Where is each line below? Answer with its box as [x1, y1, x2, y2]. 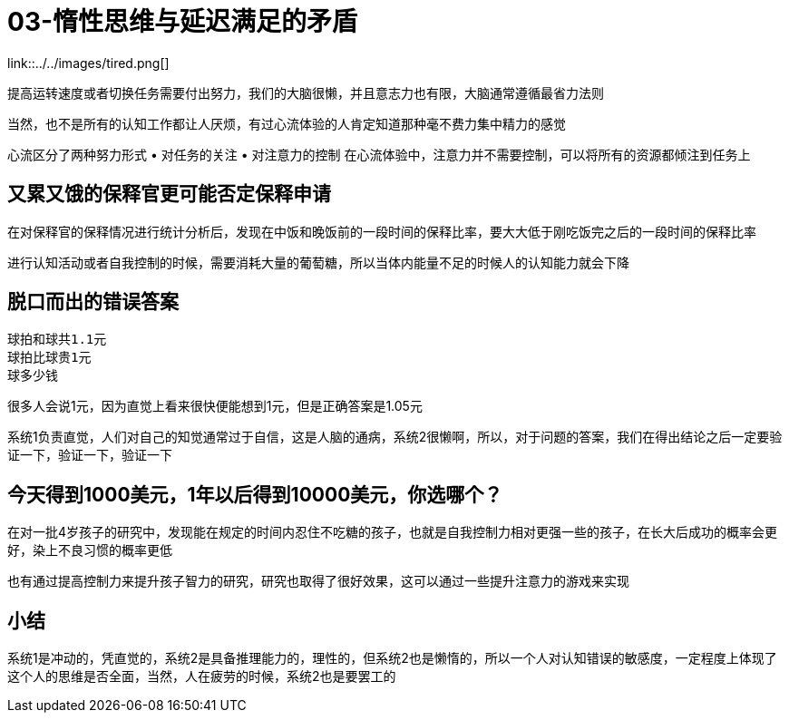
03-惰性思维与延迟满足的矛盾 [7, 6, 358, 37]
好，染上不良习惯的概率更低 [7, 542, 172, 559]
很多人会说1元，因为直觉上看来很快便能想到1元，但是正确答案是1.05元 [7, 398, 423, 414]
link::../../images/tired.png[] [7, 54, 170, 71]
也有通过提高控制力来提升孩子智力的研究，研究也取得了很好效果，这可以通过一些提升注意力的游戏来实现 [7, 573, 629, 589]
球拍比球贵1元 [7, 350, 92, 365]
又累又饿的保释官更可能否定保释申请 [7, 182, 331, 206]
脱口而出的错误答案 [7, 290, 179, 314]
